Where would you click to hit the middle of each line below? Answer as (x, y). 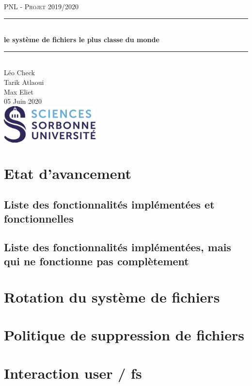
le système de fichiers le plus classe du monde (82, 40)
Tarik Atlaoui (24, 82)
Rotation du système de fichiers (112, 297)
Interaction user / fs (73, 373)
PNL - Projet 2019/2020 (41, 6)
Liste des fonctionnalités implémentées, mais (118, 247)
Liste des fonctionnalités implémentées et (109, 204)
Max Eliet (19, 91)
